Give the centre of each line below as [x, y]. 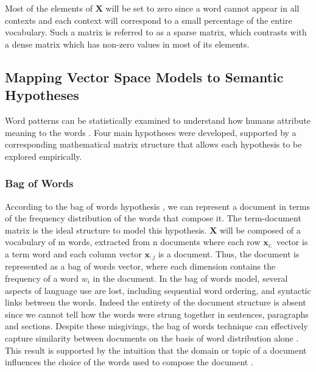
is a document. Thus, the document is [229, 253]
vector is [292, 242]
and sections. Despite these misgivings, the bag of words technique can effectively [156, 326]
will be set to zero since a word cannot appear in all [202, 8]
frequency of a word [42, 278]
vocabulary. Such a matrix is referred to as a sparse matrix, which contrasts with [156, 32]
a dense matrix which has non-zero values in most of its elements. [127, 44]
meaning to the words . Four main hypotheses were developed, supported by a [151, 132]
